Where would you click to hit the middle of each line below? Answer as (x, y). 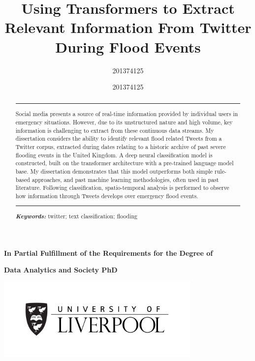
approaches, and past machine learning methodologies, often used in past (125, 179)
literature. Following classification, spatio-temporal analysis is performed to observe (122, 188)
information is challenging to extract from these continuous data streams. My (115, 130)
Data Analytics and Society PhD (61, 269)
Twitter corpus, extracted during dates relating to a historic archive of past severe (121, 147)
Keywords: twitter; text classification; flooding (77, 216)
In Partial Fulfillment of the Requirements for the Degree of (109, 253)
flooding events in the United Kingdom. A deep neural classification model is (114, 155)
